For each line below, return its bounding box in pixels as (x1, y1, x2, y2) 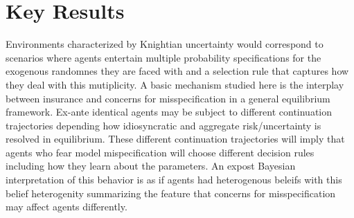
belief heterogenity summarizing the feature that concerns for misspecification (6, 185, 336, 200)
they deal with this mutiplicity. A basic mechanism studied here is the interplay (6, 77, 344, 91)
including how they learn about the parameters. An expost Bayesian (6, 158, 296, 173)
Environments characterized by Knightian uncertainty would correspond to (6, 37, 324, 51)
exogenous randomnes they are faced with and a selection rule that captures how (6, 64, 349, 78)
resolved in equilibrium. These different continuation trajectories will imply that (6, 131, 345, 146)
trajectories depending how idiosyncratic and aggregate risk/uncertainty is (6, 118, 321, 132)
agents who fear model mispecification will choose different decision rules (6, 145, 315, 159)
